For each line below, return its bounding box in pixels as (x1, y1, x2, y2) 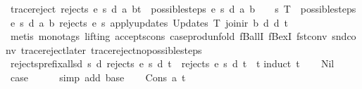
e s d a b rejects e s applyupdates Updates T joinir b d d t (10, 15, 289, 29)
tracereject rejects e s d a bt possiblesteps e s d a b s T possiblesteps (10, 1, 356, 15)
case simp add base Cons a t (10, 69, 186, 84)
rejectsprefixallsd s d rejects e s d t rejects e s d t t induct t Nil (10, 56, 335, 71)
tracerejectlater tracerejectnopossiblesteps (20, 42, 202, 57)
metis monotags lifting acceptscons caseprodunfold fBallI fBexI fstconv (10, 29, 327, 43)
